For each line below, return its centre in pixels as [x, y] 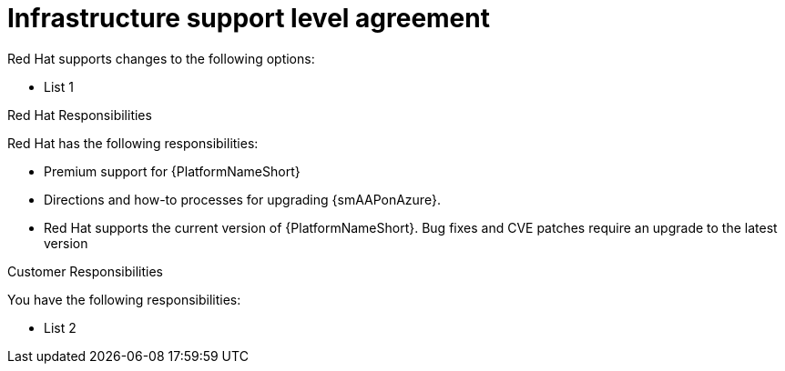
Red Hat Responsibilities [80, 115]
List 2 [60, 327]
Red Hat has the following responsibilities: [133, 143]
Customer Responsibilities [86, 271]
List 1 [59, 86]
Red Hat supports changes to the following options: [161, 58]
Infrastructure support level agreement [249, 18]
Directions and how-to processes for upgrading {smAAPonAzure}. [242, 199]
